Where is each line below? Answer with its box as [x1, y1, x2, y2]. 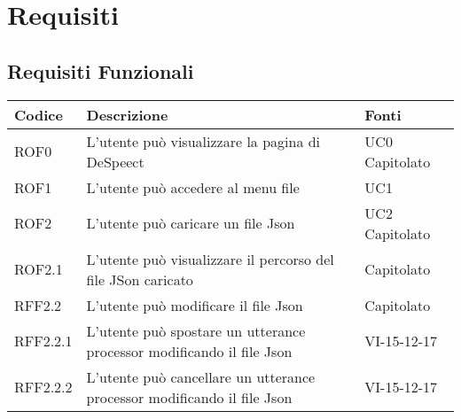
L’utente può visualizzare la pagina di [86, 130, 321, 151]
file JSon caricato [86, 268, 193, 290]
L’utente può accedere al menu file [86, 176, 300, 198]
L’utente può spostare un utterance [86, 320, 306, 341]
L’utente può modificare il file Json [86, 294, 303, 315]
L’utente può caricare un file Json [86, 213, 295, 234]
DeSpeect [86, 151, 145, 172]
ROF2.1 [14, 259, 63, 280]
